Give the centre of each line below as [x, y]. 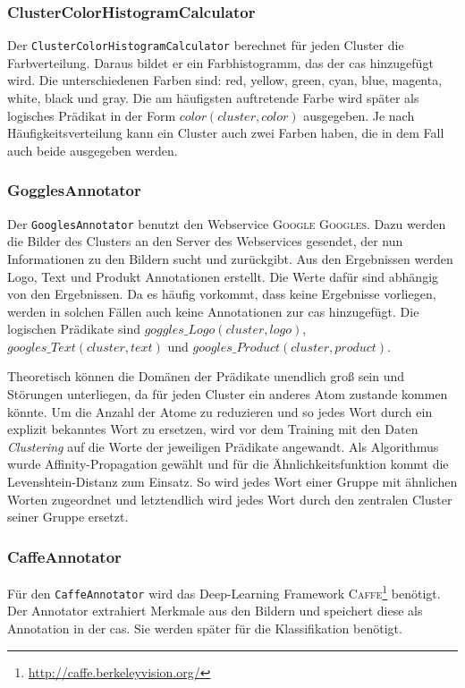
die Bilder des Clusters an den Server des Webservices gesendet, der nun [205, 241]
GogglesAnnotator [74, 190]
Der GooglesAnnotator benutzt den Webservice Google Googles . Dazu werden [227, 223]
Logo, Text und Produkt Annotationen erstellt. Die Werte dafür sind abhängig [223, 276]
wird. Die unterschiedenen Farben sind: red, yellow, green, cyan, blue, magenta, [225, 80]
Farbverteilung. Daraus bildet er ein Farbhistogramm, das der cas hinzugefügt [220, 62]
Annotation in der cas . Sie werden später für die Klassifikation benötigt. [205, 628]
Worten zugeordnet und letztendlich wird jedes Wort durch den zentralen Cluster [230, 499]
